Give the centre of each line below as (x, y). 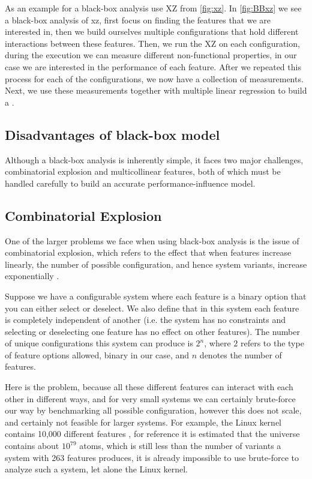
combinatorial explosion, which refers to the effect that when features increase (148, 252)
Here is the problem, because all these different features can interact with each (149, 387)
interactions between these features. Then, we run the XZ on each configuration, (152, 43)
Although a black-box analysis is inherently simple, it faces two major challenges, (154, 159)
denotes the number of (241, 354)
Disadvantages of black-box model (112, 134)
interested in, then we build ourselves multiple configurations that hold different (152, 32)
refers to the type (272, 343)
